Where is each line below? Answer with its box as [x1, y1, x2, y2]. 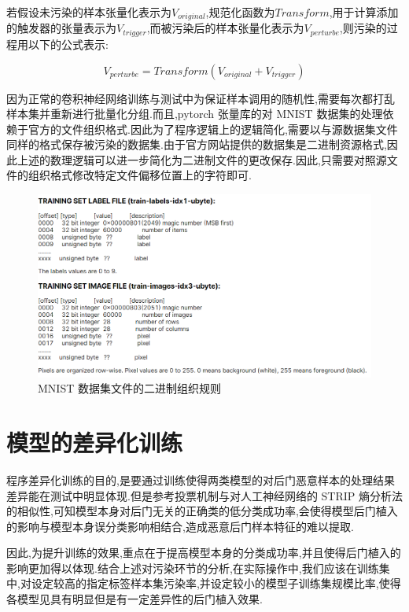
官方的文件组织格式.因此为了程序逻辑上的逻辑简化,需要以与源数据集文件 [28, 120, 398, 137]
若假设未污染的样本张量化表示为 [6, 4, 171, 20]
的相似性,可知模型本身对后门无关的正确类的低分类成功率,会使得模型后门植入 [6, 503, 398, 519]
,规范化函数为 [205, 4, 275, 20]
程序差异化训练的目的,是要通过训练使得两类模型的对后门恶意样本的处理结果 [6, 471, 395, 488]
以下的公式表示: [28, 35, 109, 52]
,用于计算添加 [329, 4, 399, 20]
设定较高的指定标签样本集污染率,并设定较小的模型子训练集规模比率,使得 [31, 575, 401, 592]
